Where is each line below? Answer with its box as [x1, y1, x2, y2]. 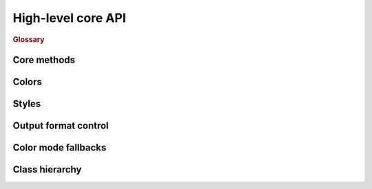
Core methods [12, 54, 76, 65]
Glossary [12, 34, 45, 44]
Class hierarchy [12, 164, 82, 175]
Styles [12, 98, 41, 109]
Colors [12, 76, 43, 87]
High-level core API [12, 10, 127, 25]
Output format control [12, 120, 110, 131]
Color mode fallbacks [12, 142, 107, 153]
